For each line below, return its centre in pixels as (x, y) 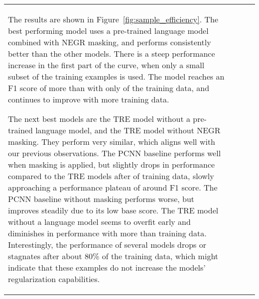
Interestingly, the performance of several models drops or (107, 245)
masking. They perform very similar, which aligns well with (112, 142)
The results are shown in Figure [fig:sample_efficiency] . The (113, 19)
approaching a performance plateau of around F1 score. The (113, 187)
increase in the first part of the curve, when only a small (106, 65)
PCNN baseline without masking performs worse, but (101, 199)
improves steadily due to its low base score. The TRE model (113, 210)
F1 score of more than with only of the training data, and (109, 88)
